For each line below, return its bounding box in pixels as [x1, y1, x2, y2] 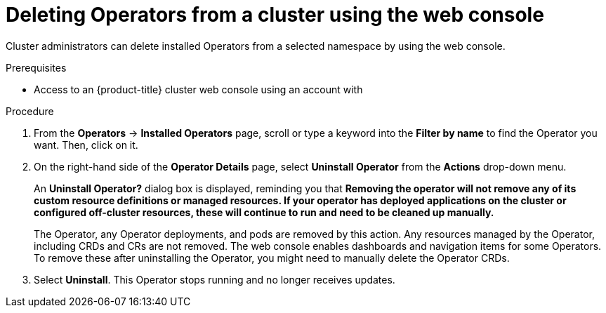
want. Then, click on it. [34, 138, 138, 151]
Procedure [6, 105, 54, 117]
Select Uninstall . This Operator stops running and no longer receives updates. [34, 273, 395, 286]
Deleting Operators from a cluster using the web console [6, 3, 544, 27]
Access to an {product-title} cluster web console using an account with [34, 83, 363, 95]
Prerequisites [6, 61, 67, 74]
